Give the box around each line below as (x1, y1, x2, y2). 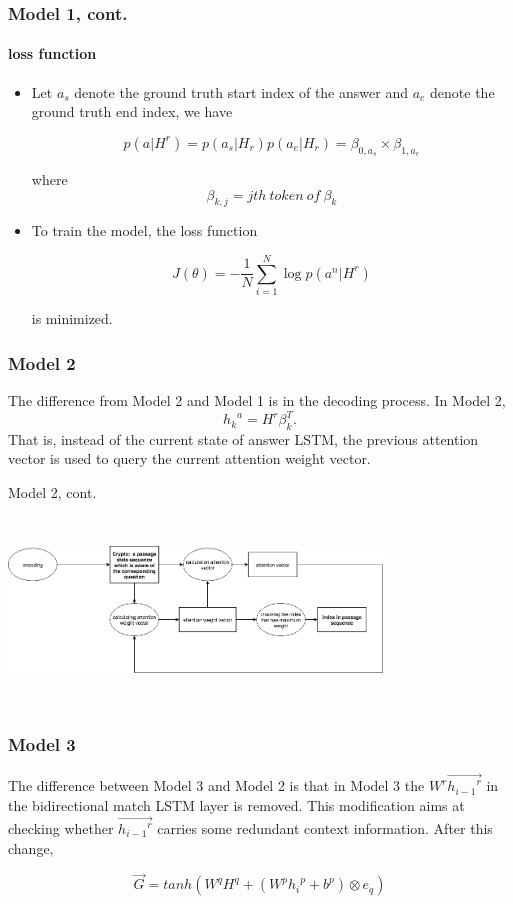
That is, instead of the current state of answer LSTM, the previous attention (8, 428, 479, 449)
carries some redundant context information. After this (157, 818, 493, 839)
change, (8, 837, 54, 858)
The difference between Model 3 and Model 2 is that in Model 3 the (8, 775, 425, 796)
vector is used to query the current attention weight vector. (8, 448, 371, 469)
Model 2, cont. (8, 482, 97, 503)
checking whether (8, 818, 114, 839)
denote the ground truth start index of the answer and (74, 81, 408, 102)
